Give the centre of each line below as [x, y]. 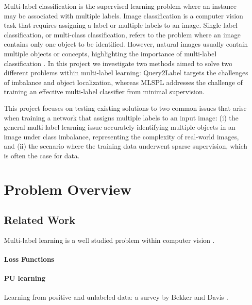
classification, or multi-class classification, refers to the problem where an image [122, 34]
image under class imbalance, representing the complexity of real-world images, [121, 136]
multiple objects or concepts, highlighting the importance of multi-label [110, 53]
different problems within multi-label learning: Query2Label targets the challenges [126, 73]
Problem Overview [68, 189]
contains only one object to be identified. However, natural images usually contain [126, 44]
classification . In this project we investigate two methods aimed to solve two [118, 63]
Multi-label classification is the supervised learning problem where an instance [120, 6]
